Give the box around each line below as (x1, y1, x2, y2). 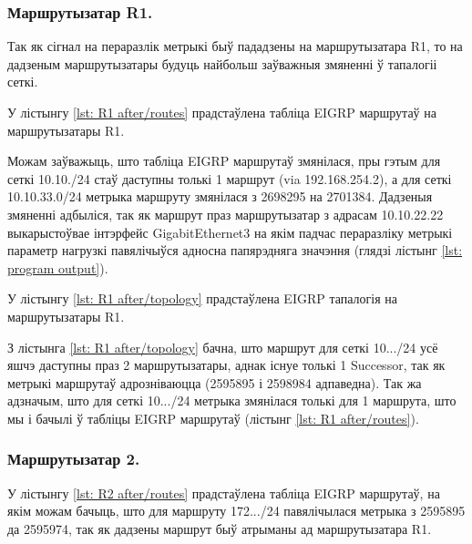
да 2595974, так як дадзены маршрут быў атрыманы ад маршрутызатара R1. (7, 518, 432, 538)
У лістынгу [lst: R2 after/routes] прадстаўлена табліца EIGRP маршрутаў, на (7, 483, 440, 502)
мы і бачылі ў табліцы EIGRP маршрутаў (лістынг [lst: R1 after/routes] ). (7, 408, 419, 427)
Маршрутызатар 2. (7, 447, 140, 470)
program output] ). (7, 258, 108, 277)
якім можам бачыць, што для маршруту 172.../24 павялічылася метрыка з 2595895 (7, 501, 466, 520)
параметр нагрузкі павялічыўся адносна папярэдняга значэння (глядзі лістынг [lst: (7, 241, 463, 260)
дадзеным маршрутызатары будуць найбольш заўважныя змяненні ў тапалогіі (7, 54, 437, 73)
